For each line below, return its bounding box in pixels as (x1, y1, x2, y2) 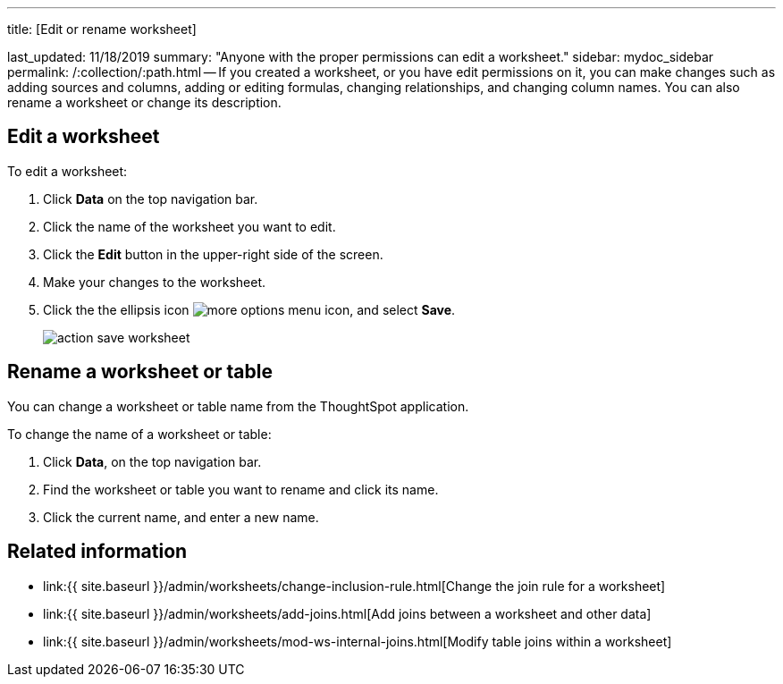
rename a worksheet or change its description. (7, 95, 282, 110)
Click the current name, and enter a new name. (43, 509, 319, 525)
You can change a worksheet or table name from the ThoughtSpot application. (7, 398, 469, 414)
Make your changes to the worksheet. (43, 274, 266, 290)
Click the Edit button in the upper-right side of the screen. (43, 246, 383, 262)
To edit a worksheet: (7, 163, 128, 179)
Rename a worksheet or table (7, 360, 273, 384)
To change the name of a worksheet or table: (7, 426, 272, 442)
